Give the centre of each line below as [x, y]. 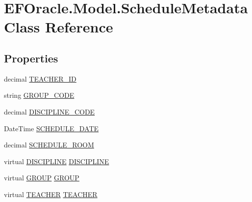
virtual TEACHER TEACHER [51, 194]
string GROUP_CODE [39, 95]
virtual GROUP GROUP [42, 178]
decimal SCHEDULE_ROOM [49, 145]
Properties [31, 58]
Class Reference [59, 27]
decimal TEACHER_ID [40, 78]
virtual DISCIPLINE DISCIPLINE [57, 161]
